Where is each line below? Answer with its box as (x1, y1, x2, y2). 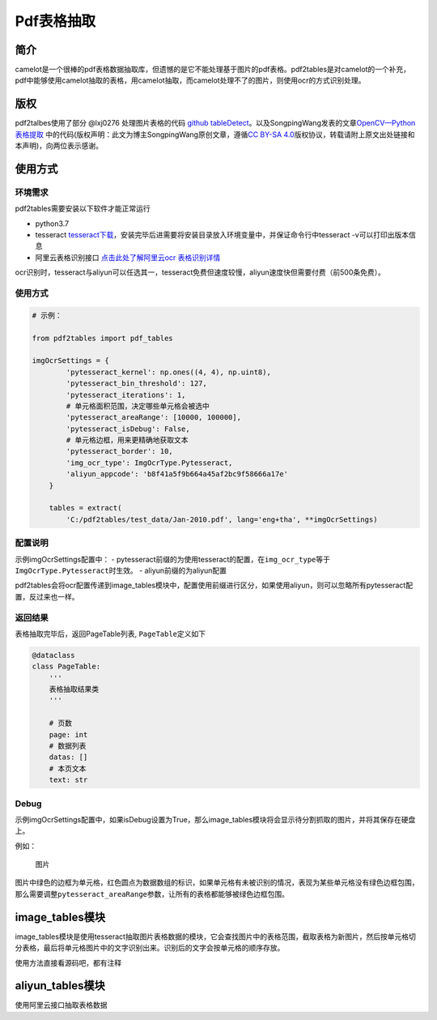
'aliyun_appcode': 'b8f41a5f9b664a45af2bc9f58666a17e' (66, 470, 289, 479)
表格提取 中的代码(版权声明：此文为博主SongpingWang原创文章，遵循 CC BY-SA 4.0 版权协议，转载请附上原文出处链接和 (15, 130, 415, 139)
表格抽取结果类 (49, 685, 100, 694)
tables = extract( (49, 503, 122, 513)
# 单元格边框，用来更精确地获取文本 (66, 436, 189, 445)
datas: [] (49, 753, 88, 762)
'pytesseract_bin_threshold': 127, (66, 379, 208, 388)
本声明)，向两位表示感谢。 (15, 141, 104, 151)
